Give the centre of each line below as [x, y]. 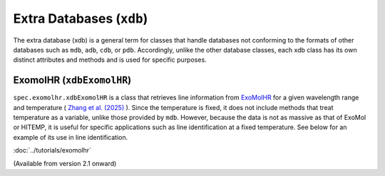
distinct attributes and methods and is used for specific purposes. [110, 60]
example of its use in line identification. [71, 137]
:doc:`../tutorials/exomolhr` [52, 150]
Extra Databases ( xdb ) [81, 18]
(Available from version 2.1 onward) [65, 163]
